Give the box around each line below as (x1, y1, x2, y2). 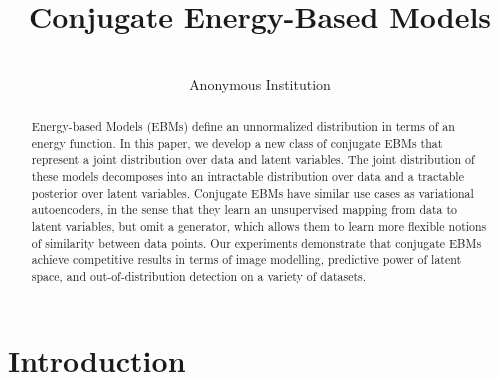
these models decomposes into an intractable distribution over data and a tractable (31, 168, 464, 185)
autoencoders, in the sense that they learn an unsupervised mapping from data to (31, 201, 458, 218)
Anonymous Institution (189, 73, 331, 94)
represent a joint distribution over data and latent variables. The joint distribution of (31, 151, 475, 168)
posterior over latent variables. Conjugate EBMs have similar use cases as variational (31, 184, 474, 201)
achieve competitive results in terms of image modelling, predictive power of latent (31, 251, 462, 268)
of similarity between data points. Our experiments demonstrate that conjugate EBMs (31, 234, 482, 251)
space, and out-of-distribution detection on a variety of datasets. (31, 268, 367, 285)
